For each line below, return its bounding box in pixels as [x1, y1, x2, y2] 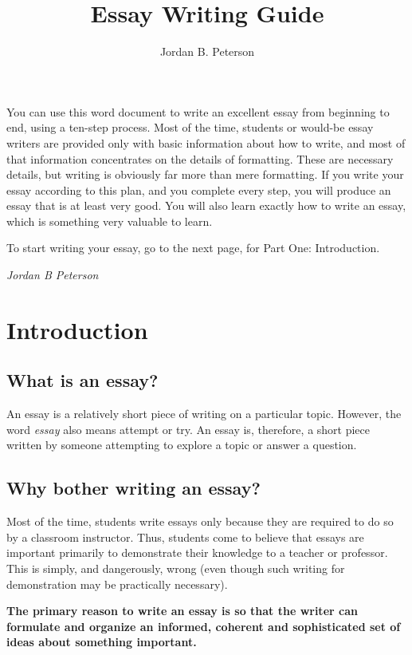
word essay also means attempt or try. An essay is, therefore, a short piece [6, 420, 371, 437]
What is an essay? [6, 368, 159, 393]
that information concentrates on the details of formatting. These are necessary [6, 150, 394, 167]
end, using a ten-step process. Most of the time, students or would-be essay [6, 119, 374, 136]
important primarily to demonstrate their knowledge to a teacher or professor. [6, 544, 388, 561]
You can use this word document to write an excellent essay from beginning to [6, 103, 390, 120]
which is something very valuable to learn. [6, 212, 213, 229]
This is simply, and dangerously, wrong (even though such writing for [6, 560, 345, 576]
